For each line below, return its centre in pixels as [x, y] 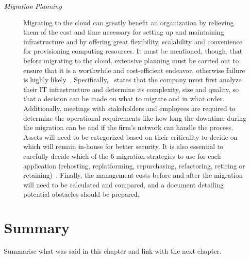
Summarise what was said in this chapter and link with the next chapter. [113, 251]
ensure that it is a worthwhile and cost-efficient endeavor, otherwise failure [134, 70]
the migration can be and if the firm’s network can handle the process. [128, 127]
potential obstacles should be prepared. [82, 194]
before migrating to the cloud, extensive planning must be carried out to [131, 60]
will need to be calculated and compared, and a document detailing [124, 184]
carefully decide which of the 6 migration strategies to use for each [122, 156]
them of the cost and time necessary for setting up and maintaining [124, 32]
